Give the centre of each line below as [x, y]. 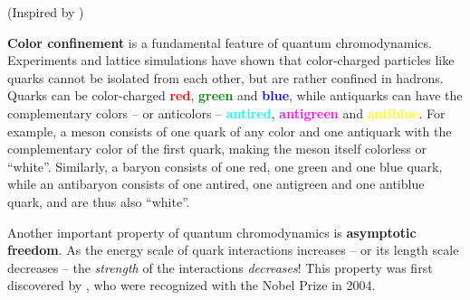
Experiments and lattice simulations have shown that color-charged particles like [231, 60]
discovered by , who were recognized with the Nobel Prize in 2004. [192, 285]
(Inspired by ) [46, 12]
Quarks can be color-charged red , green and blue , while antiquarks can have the [235, 95]
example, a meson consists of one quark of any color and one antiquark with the [230, 131]
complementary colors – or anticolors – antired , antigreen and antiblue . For [226, 112]
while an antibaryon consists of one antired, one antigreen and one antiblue [216, 184]
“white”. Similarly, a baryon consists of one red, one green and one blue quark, [225, 166]
